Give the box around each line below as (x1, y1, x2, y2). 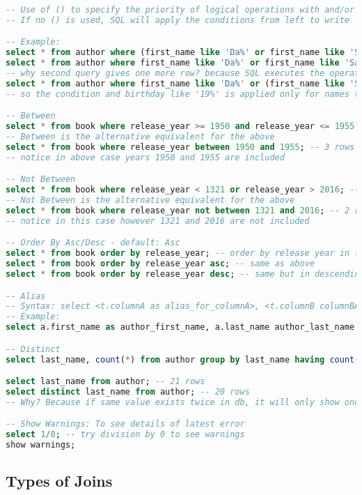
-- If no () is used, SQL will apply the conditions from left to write (6, 15, 349, 25)
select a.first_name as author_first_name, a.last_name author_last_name (6, 322, 355, 333)
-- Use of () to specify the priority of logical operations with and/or (6, 5, 355, 15)
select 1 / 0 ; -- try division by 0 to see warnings (6, 429, 245, 440)
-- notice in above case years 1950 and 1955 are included (6, 152, 285, 162)
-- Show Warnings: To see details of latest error (6, 419, 245, 429)
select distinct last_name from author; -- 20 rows (6, 386, 250, 397)
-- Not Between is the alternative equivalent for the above (6, 195, 295, 206)
